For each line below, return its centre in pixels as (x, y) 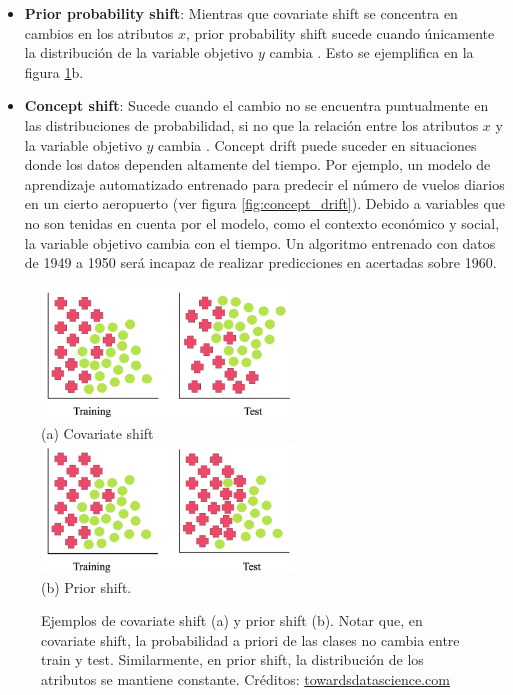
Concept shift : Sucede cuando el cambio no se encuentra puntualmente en (256, 105)
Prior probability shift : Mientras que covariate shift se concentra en (241, 13)
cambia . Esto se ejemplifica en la (371, 52)
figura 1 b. (54, 71)
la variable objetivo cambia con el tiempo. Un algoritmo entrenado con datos (260, 242)
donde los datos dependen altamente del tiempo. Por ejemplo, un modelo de (257, 164)
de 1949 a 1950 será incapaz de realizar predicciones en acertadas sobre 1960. (260, 262)
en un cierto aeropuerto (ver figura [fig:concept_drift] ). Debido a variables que (264, 203)
